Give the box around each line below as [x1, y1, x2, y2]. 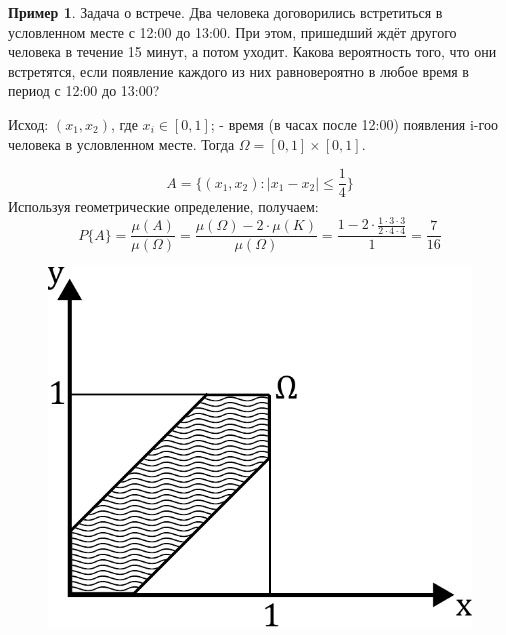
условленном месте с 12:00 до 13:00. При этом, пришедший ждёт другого [8, 21, 457, 42]
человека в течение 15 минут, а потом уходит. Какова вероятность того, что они [8, 41, 497, 62]
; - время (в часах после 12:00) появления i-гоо [210, 113, 498, 134]
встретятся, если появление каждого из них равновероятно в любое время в [8, 60, 469, 81]
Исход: [8, 113, 49, 134]
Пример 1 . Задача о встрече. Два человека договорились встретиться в [8, 2, 443, 22]
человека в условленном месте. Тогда [8, 133, 235, 154]
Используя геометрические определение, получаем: [8, 196, 319, 217]
